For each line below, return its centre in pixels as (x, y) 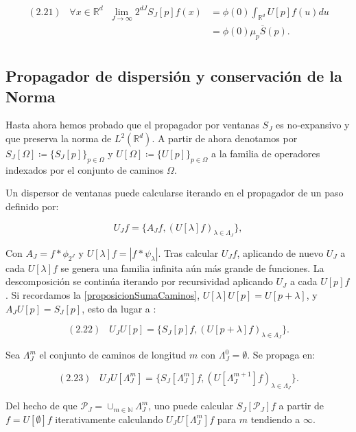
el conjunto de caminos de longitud (113, 355)
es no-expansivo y (313, 125)
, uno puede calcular (191, 406)
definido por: (32, 206)
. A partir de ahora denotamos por (225, 138)
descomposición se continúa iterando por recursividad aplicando (139, 281)
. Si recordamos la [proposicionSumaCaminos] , (103, 294)
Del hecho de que (41, 406)
